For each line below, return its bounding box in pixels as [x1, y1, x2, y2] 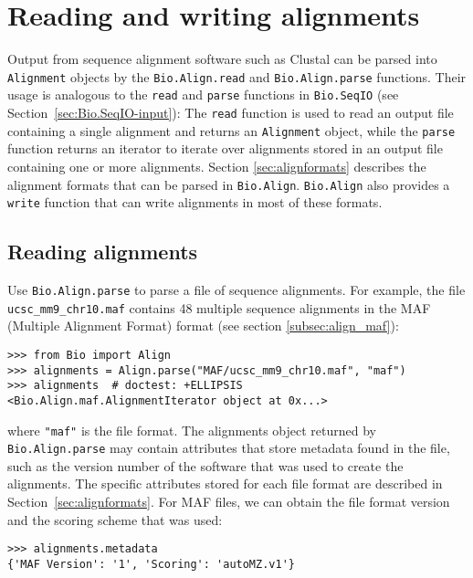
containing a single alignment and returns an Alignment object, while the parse [7, 121, 456, 140]
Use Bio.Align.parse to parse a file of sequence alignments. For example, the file [7, 280, 466, 300]
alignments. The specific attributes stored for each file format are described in [7, 474, 443, 493]
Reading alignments [7, 237, 198, 266]
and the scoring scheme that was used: [7, 510, 223, 529]
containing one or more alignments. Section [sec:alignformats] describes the [7, 156, 426, 175]
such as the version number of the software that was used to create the [7, 456, 404, 475]
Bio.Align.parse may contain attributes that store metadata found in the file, [7, 438, 450, 457]
